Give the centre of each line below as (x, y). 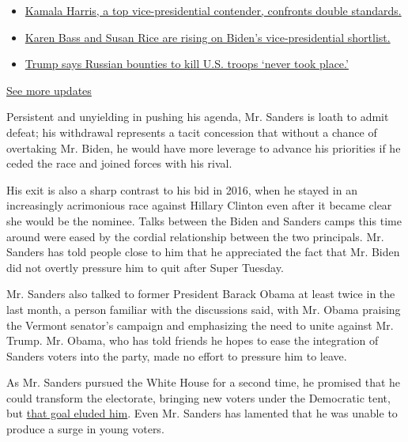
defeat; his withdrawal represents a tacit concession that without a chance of (192, 132)
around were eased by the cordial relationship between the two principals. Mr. (195, 236)
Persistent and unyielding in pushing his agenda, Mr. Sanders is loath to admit (198, 117)
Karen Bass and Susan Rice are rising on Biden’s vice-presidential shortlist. (208, 37)
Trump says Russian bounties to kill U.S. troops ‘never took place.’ (187, 64)
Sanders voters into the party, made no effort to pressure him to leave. (177, 355)
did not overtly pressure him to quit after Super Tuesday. (145, 267)
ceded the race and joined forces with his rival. (119, 163)
